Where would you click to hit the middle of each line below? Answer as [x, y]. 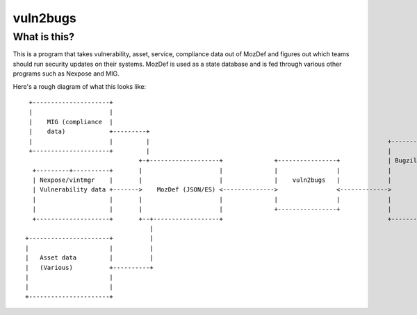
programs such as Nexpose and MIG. [66, 74]
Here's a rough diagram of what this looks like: [79, 86]
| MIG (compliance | [71, 122]
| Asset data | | [90, 258]
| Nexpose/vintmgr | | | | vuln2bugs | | [212, 180]
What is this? [43, 37]
